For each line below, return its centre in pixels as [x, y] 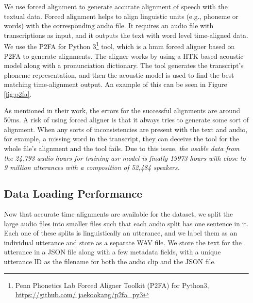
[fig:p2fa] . [18, 94]
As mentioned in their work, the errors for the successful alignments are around [122, 110]
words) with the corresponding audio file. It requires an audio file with [109, 25]
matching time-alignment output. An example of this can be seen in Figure [116, 84]
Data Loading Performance [73, 194]
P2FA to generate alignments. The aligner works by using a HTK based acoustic [124, 56]
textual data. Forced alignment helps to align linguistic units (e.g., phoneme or [121, 16]
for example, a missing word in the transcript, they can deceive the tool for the [122, 139]
